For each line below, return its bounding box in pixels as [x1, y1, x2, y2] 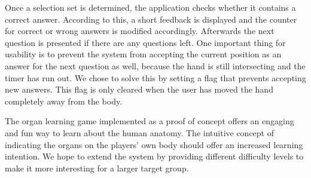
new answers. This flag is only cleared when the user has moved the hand [5, 83, 273, 96]
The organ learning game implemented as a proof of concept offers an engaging [5, 115, 294, 127]
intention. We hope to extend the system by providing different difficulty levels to [5, 150, 304, 162]
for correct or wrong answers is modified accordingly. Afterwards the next [5, 24, 275, 37]
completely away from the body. [5, 94, 123, 107]
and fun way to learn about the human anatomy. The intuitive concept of [5, 126, 275, 139]
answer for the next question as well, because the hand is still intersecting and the [5, 59, 306, 72]
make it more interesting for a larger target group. [5, 161, 189, 174]
